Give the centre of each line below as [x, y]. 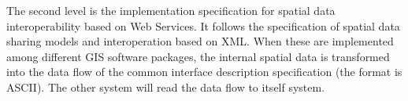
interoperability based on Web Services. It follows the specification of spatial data [203, 25]
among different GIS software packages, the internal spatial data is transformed [198, 56]
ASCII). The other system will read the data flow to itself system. [166, 87]
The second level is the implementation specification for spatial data [171, 10]
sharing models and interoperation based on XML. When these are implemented [200, 41]
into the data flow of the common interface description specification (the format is [204, 72]
